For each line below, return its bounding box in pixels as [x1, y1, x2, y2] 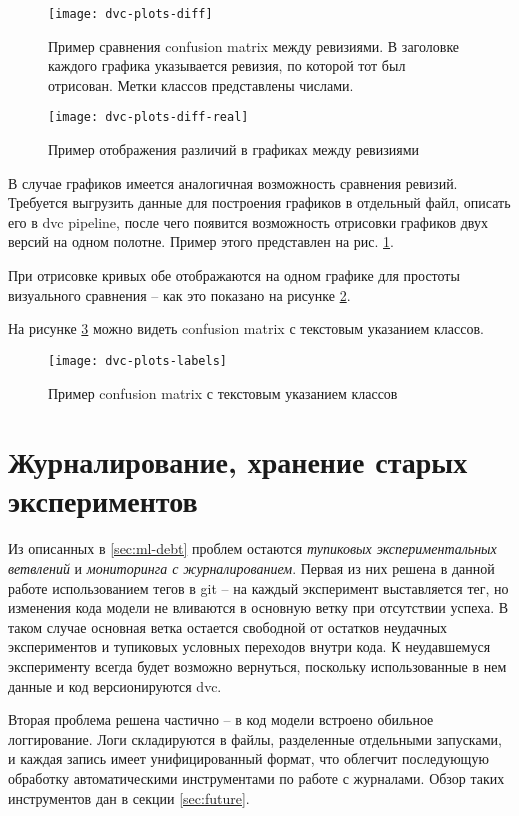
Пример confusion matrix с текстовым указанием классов [48, 382, 398, 403]
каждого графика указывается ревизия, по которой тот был [48, 55, 406, 76]
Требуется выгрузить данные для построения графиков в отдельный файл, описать [8, 192, 511, 213]
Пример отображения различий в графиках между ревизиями [48, 139, 420, 160]
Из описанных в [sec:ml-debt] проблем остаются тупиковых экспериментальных [8, 538, 497, 559]
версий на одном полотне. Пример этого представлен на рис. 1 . [8, 231, 394, 252]
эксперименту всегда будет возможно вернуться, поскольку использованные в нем [8, 655, 507, 676]
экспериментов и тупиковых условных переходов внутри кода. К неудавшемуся [8, 636, 491, 657]
